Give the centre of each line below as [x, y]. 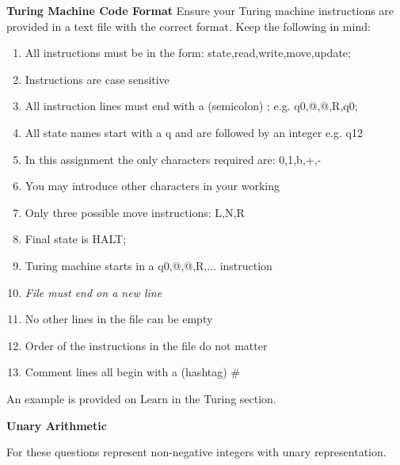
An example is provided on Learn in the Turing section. [141, 398]
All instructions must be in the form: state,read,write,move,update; [188, 53]
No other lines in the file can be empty [119, 319]
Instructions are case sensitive [97, 79]
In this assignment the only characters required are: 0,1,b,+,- [173, 159]
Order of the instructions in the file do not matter [146, 345]
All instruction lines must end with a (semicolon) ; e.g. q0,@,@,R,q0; [191, 106]
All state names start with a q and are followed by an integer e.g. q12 [194, 132]
